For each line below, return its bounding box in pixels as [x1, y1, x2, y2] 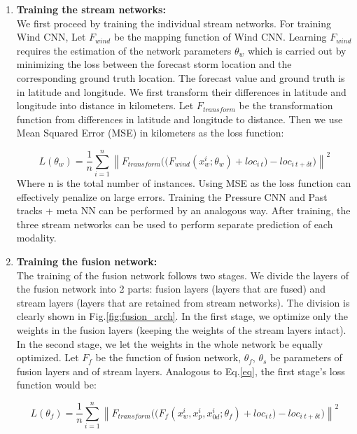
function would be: [16, 377, 97, 392]
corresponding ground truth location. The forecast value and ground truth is [16, 70, 345, 85]
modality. [16, 230, 57, 245]
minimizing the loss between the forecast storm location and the [16, 57, 292, 71]
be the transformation [239, 98, 333, 113]
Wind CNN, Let [16, 29, 86, 44]
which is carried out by [247, 43, 346, 57]
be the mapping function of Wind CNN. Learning [113, 29, 327, 44]
